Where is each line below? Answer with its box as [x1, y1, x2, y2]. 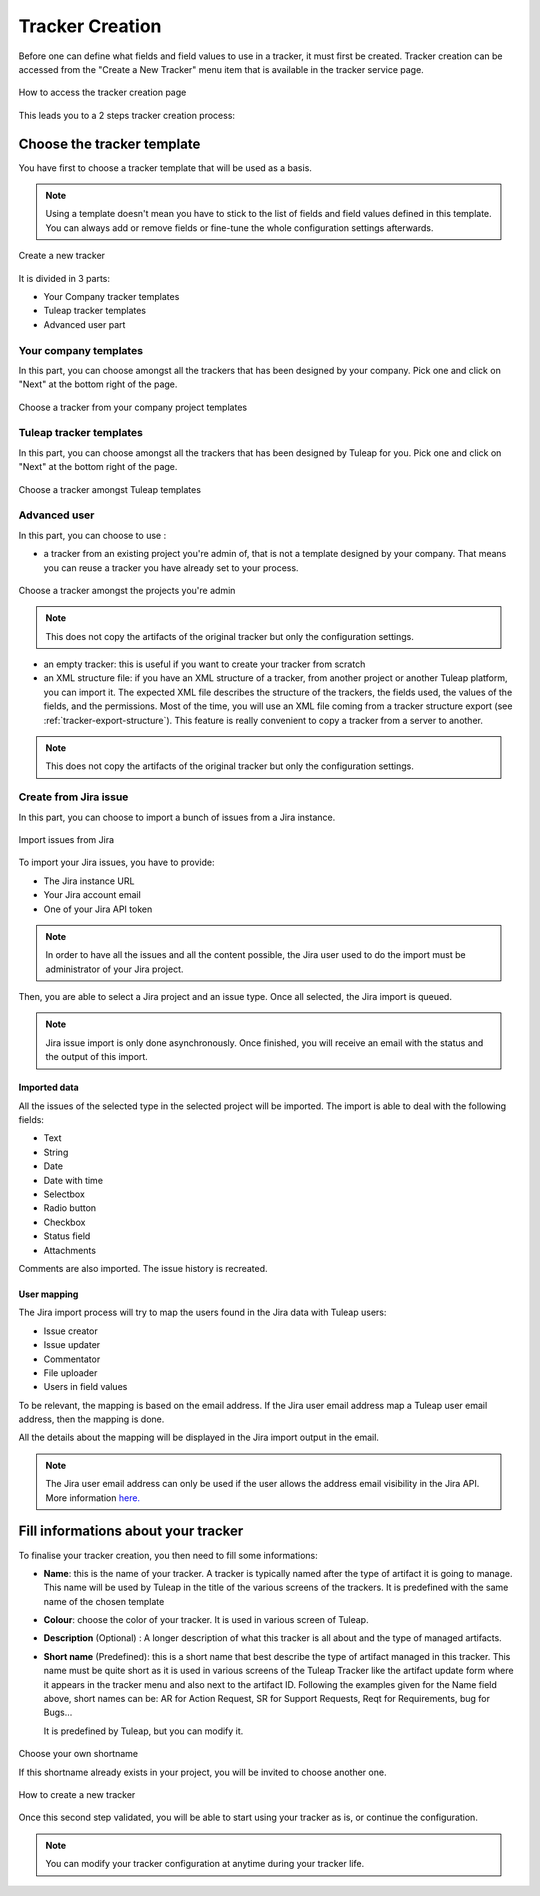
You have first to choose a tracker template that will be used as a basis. [18, 161, 312, 174]
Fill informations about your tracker [18, 1523, 244, 1540]
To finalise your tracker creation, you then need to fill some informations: [18, 1549, 319, 1561]
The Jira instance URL [43, 875, 135, 887]
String [43, 1146, 69, 1158]
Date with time [43, 1174, 104, 1186]
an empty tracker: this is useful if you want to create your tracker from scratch [43, 658, 366, 670]
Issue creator [43, 1325, 99, 1337]
